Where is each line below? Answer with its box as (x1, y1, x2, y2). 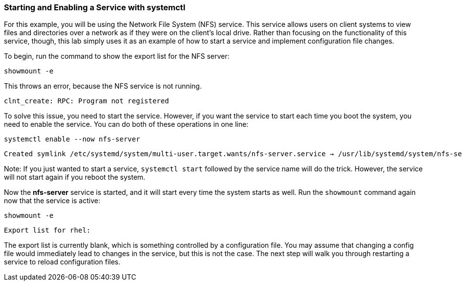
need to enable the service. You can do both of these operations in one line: (4, 120, 249, 129)
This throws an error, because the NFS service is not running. (4, 82, 202, 91)
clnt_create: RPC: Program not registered (4, 97, 169, 105)
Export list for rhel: (4, 226, 91, 235)
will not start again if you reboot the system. (4, 173, 145, 182)
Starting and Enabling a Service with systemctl (4, 2, 185, 12)
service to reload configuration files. (4, 258, 121, 266)
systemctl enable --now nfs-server (4, 135, 140, 143)
